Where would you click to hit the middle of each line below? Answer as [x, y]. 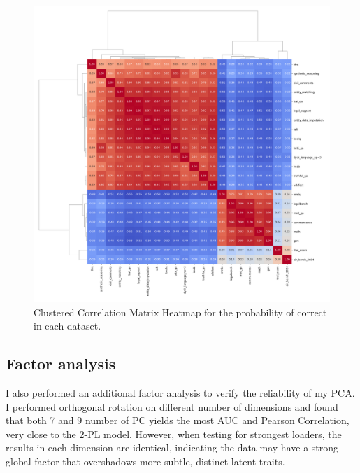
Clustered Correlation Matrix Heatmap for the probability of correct [180, 312]
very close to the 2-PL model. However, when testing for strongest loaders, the [174, 433]
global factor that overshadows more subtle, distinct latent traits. [145, 461]
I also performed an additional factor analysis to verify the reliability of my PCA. [180, 392]
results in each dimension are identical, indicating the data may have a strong [172, 447]
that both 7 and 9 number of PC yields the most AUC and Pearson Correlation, [178, 420]
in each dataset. [67, 326]
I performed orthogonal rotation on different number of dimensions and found [172, 406]
